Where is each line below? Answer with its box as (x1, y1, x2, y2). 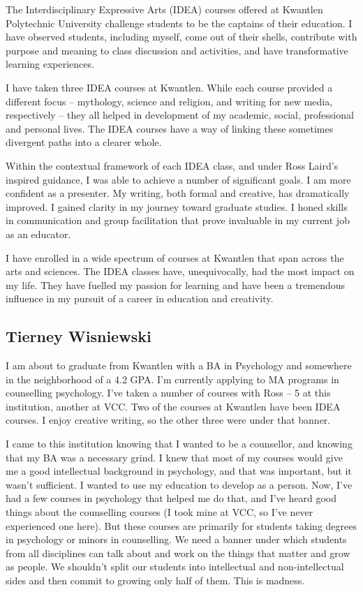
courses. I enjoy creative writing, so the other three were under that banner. (6, 413, 331, 427)
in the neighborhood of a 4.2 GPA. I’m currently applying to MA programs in (6, 371, 339, 386)
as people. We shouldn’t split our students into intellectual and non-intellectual (6, 559, 344, 574)
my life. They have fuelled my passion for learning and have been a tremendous (6, 277, 346, 292)
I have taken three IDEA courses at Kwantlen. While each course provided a (6, 80, 333, 94)
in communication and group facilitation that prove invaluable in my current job (6, 213, 350, 228)
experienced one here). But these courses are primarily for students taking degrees (6, 518, 357, 533)
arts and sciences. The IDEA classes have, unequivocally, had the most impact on (6, 264, 355, 279)
